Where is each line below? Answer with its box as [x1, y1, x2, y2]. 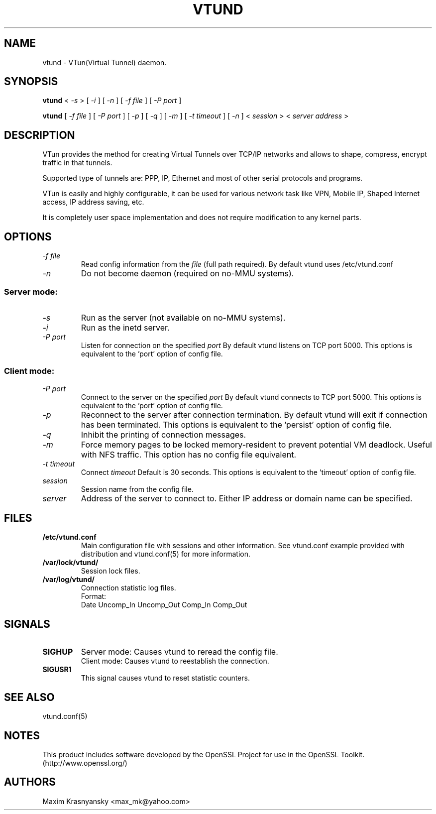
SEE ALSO [4, 691, 55, 703]
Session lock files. [81, 567, 140, 576]
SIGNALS [4, 617, 50, 630]
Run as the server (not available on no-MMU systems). [81, 312, 286, 323]
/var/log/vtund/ [42, 575, 95, 584]
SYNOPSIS [4, 75, 58, 88]
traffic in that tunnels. [42, 158, 112, 167]
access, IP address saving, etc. [42, 198, 144, 207]
